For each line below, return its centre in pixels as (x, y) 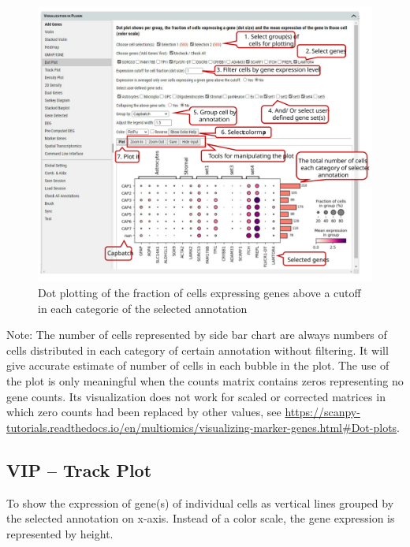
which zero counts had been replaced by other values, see (144, 412)
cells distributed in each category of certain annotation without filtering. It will (198, 350)
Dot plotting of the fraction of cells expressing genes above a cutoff (199, 293)
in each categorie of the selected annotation (143, 308)
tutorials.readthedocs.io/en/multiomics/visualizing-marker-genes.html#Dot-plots (202, 427)
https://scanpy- (322, 412)
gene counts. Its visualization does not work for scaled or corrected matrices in (196, 396)
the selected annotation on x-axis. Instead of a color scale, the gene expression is (201, 518)
